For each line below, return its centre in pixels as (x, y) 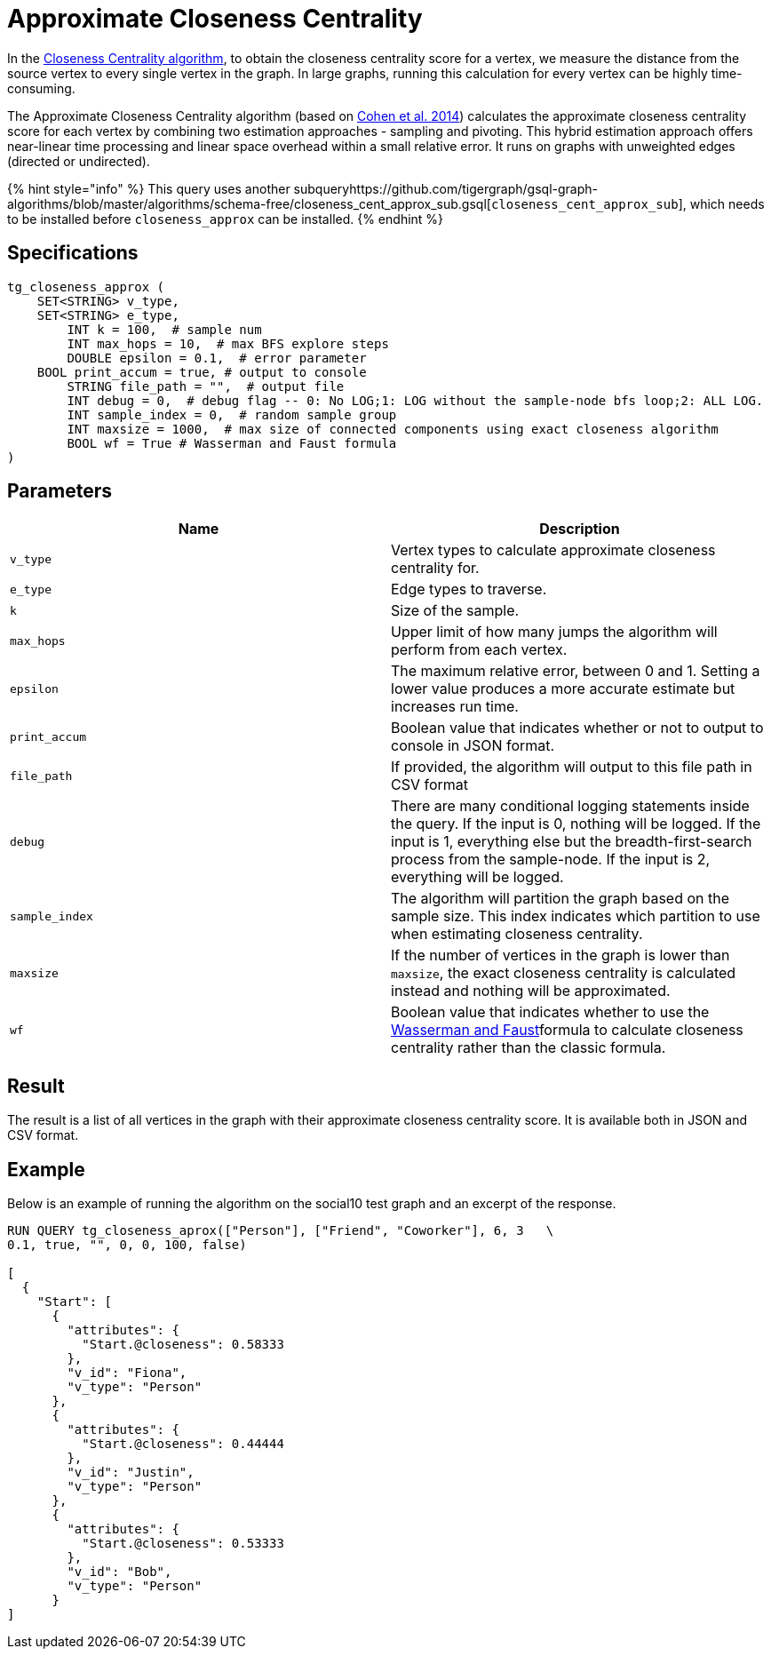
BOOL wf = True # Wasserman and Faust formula (232, 443)
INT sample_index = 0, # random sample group (232, 414)
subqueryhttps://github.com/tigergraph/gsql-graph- (445, 188)
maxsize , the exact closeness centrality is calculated (564, 973)
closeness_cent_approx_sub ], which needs (628, 203)
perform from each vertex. (479, 650)
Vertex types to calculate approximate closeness (553, 550)
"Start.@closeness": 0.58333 (183, 1345)
